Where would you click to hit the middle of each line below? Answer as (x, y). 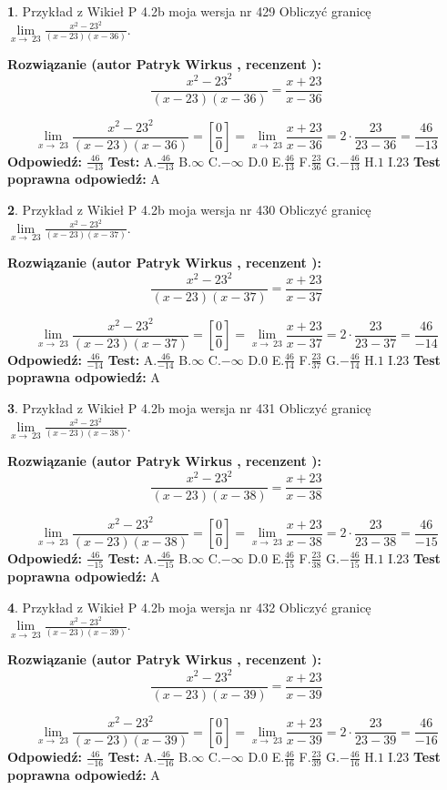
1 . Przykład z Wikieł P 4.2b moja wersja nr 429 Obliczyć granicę (189, 11)
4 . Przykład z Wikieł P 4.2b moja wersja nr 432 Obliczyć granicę (189, 607)
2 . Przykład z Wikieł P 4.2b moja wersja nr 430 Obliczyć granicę (189, 210)
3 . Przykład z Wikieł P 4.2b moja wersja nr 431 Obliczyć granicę (189, 408)
